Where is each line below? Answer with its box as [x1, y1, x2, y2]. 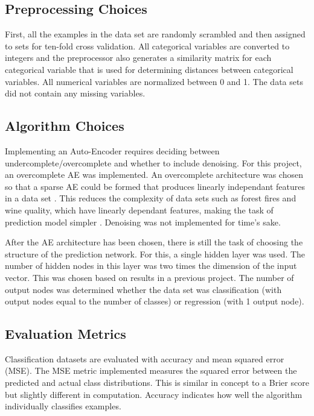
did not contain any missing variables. [5, 87, 146, 99]
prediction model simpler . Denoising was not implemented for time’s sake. [5, 215, 281, 228]
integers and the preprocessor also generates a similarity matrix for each [5, 51, 272, 64]
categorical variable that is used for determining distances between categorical [5, 63, 293, 75]
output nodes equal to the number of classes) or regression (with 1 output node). [5, 295, 304, 307]
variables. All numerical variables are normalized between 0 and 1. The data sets [5, 75, 303, 87]
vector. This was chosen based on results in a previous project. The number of [5, 271, 294, 283]
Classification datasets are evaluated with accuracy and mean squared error [5, 352, 284, 365]
